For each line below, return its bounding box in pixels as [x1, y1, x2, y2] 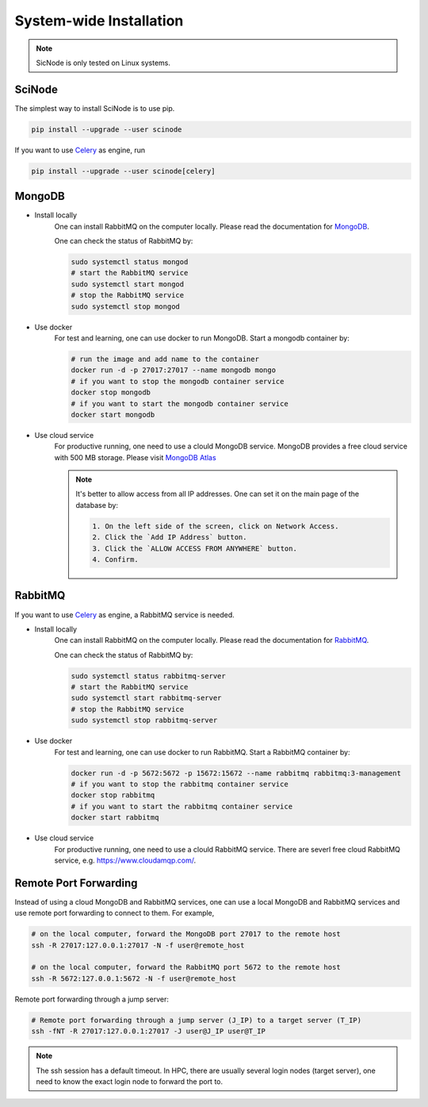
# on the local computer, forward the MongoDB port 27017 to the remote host [31, 929, 341, 939]
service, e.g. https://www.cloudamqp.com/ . [54, 855, 197, 865]
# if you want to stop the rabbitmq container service [71, 780, 289, 789]
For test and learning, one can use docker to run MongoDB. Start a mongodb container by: [54, 333, 350, 343]
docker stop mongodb [71, 388, 151, 397]
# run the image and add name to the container [71, 354, 259, 363]
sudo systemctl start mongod [71, 279, 185, 289]
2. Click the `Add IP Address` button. [92, 532, 247, 542]
